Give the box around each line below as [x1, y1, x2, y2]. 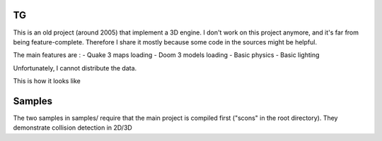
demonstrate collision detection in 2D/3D [13, 123, 132, 132]
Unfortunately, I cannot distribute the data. [13, 63, 137, 72]
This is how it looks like [13, 77, 81, 85]
